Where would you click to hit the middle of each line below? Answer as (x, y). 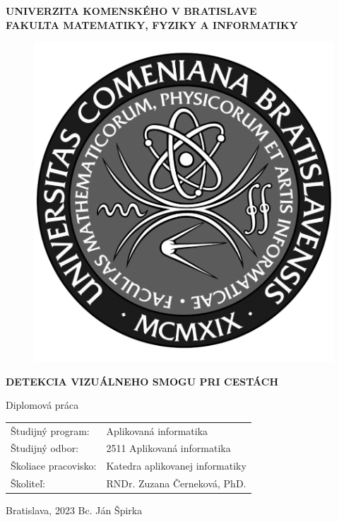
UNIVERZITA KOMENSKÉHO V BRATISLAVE (131, 11)
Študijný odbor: (45, 448)
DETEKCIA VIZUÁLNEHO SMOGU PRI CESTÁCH (142, 381)
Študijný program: (50, 430)
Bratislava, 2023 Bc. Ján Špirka (74, 510)
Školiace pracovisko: (54, 466)
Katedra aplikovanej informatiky (176, 466)
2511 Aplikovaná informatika (168, 448)
